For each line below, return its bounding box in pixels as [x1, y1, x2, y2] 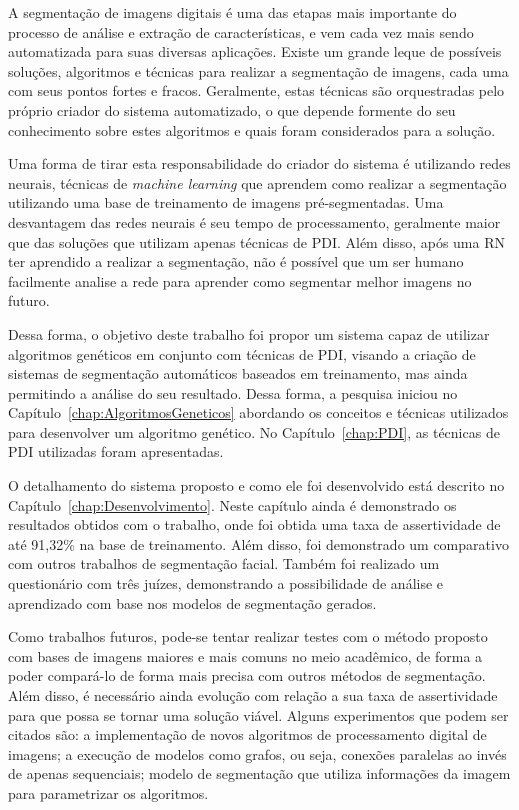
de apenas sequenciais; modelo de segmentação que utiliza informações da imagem [8, 763, 511, 784]
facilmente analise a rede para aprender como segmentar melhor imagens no [8, 270, 472, 291]
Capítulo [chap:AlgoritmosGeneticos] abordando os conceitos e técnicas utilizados [8, 402, 509, 423]
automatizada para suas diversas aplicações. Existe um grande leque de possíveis [8, 41, 502, 62]
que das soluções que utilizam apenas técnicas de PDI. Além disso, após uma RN [8, 231, 505, 252]
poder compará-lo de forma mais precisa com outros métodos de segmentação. [8, 665, 486, 686]
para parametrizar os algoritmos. [8, 782, 209, 803]
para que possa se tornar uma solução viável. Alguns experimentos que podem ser [8, 704, 509, 725]
